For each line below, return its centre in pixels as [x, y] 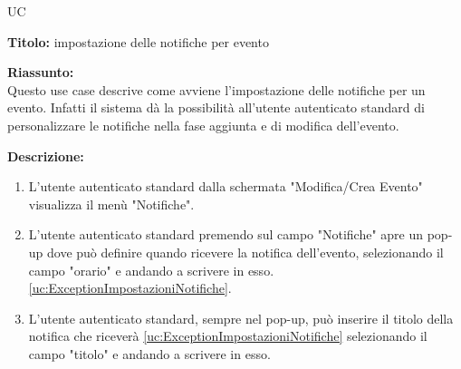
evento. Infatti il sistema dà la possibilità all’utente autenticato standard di [216, 107]
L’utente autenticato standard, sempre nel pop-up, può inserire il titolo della [241, 318]
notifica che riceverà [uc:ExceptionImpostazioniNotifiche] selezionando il [228, 336]
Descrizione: [46, 155]
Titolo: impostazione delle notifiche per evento [138, 41]
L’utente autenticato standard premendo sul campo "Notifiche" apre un [226, 234]
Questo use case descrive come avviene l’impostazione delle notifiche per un [216, 89]
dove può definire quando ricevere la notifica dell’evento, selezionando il [245, 252]
